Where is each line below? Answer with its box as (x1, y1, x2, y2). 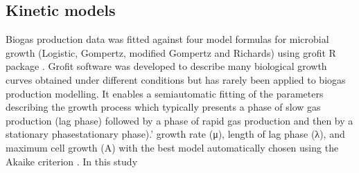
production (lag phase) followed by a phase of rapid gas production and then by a (6, 113, 353, 127)
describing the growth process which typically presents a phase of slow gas (6, 100, 321, 114)
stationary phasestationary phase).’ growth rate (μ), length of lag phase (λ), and (6, 127, 345, 141)
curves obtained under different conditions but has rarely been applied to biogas (6, 72, 346, 86)
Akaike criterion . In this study (6, 154, 138, 168)
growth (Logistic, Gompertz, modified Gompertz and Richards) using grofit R (6, 45, 336, 60)
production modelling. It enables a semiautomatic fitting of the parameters (6, 86, 324, 100)
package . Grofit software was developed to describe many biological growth (6, 59, 327, 73)
